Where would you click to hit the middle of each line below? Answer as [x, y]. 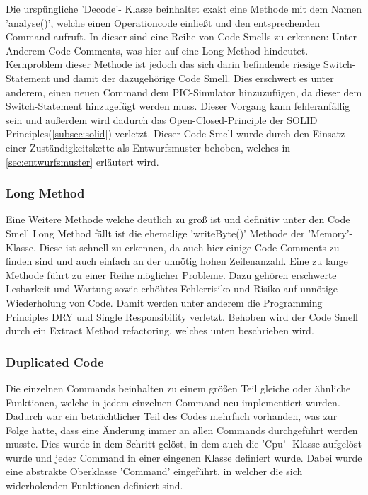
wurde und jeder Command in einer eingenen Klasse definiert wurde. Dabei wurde [184, 457]
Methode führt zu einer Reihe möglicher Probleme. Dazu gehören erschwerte [171, 274]
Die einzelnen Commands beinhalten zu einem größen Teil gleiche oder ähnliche [178, 388]
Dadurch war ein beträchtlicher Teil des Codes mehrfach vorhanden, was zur [172, 416]
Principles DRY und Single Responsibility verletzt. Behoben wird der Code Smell [182, 316]
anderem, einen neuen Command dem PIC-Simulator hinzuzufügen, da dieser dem [184, 92]
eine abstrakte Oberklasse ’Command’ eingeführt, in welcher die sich [154, 471]
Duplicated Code [55, 362]
